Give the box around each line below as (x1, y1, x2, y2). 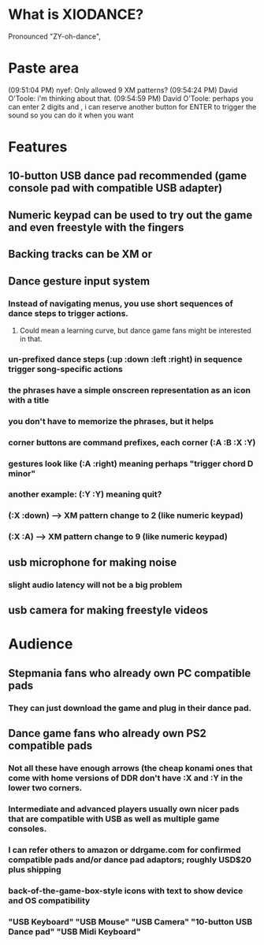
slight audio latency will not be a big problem (8, 579, 183, 590)
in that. (19, 333, 43, 344)
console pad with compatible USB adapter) (8, 181, 223, 195)
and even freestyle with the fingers (8, 221, 184, 234)
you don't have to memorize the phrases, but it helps (8, 415, 214, 426)
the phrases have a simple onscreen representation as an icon (8, 385, 251, 396)
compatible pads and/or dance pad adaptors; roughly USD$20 (8, 854, 252, 865)
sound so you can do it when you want (8, 110, 134, 120)
